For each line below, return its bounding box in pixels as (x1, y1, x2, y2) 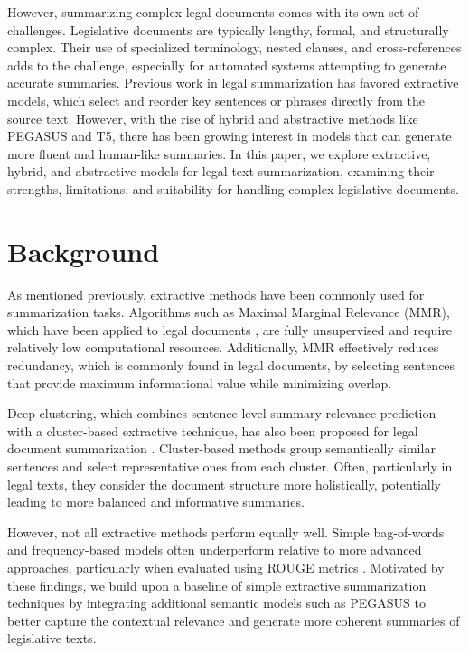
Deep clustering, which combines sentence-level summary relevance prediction (7, 404, 436, 423)
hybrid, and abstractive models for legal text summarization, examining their (7, 162, 435, 181)
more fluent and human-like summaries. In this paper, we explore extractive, (7, 144, 431, 163)
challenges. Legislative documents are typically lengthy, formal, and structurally (7, 20, 449, 39)
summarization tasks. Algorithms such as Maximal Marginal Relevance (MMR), (7, 303, 450, 322)
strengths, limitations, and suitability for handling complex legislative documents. (7, 179, 459, 198)
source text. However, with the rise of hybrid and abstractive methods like (7, 108, 418, 127)
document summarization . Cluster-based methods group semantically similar (7, 439, 436, 458)
